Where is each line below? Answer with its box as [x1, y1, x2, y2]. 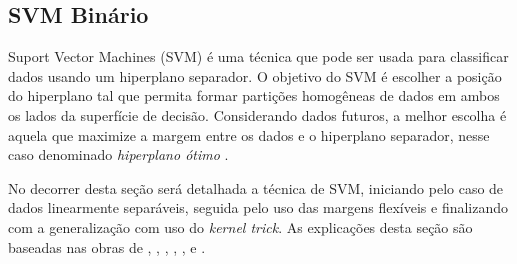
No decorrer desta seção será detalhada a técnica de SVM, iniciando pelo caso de [8, 177, 504, 198]
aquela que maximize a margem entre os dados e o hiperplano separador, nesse [8, 124, 490, 145]
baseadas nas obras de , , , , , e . [8, 236, 206, 257]
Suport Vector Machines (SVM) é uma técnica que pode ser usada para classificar [8, 46, 509, 67]
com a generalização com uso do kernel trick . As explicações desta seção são [8, 216, 473, 237]
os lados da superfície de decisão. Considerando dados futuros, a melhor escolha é [8, 104, 507, 125]
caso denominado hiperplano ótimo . [8, 144, 229, 165]
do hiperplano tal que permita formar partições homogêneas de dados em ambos [8, 85, 500, 106]
